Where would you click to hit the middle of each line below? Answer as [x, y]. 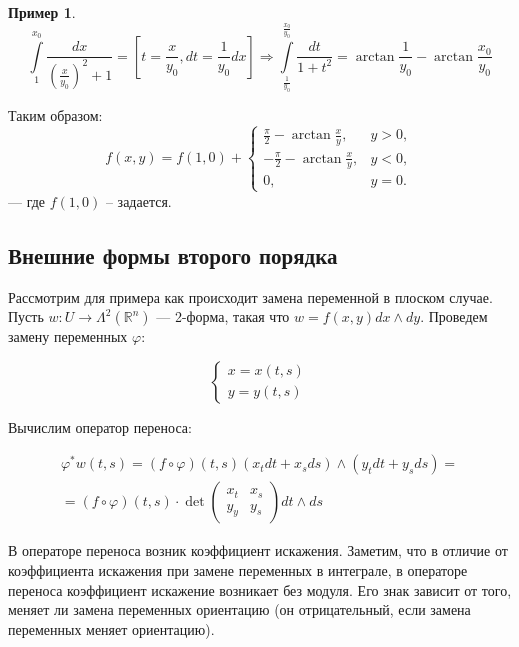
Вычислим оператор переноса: [100, 426]
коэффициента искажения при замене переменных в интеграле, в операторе [238, 569]
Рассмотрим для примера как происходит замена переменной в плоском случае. [250, 296]
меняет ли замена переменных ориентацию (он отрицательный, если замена [239, 609]
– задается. [138, 200]
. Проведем [454, 316]
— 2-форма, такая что [223, 316]
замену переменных [68, 336]
